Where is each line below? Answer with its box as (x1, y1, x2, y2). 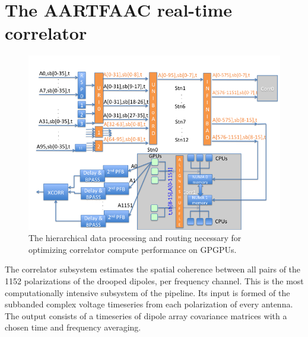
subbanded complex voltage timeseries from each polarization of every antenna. (5, 298, 293, 310)
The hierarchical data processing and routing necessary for (28, 232, 242, 244)
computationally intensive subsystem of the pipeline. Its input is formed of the (5, 286, 290, 299)
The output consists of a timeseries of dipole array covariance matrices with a (5, 309, 287, 322)
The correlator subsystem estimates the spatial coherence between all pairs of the (5, 263, 301, 275)
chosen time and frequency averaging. (5, 321, 141, 333)
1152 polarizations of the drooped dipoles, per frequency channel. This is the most (5, 274, 304, 287)
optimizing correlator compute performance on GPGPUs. (28, 243, 237, 255)
